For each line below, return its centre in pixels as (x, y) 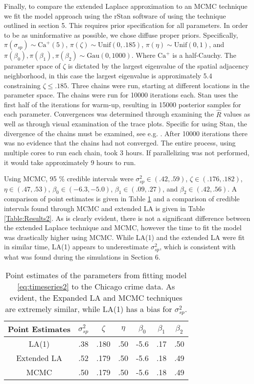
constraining (22, 85)
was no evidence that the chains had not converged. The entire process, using (120, 143)
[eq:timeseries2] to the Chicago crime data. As (96, 287)
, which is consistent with (198, 247)
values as (237, 114)
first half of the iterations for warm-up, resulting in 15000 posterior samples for (123, 104)
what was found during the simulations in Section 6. (82, 256)
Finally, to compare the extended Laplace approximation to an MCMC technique (126, 6)
